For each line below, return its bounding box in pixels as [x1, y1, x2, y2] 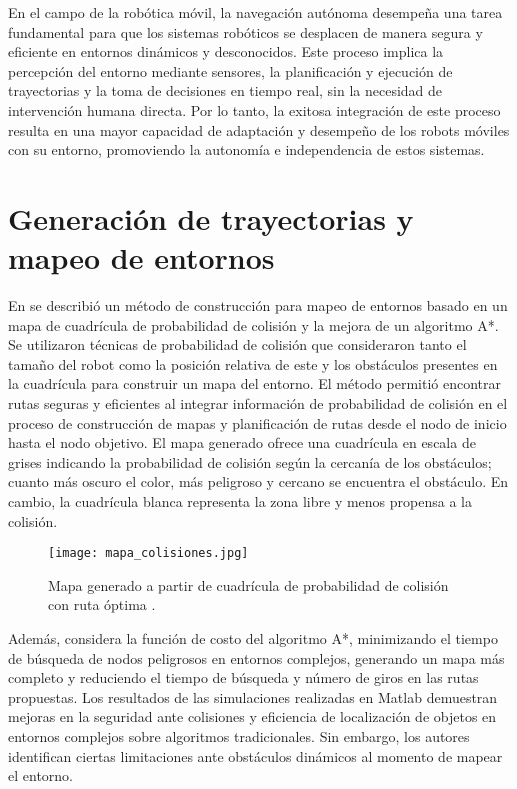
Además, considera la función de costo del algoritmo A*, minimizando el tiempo [8, 628, 498, 649]
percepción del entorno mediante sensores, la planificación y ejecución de [8, 60, 453, 81]
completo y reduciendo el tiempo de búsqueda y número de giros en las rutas [8, 667, 479, 688]
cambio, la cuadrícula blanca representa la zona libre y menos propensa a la [8, 491, 472, 511]
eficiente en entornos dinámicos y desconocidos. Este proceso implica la [8, 41, 444, 62]
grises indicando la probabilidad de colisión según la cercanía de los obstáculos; [8, 451, 492, 472]
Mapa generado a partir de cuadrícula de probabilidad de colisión [48, 574, 449, 595]
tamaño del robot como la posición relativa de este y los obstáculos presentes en [8, 353, 498, 374]
